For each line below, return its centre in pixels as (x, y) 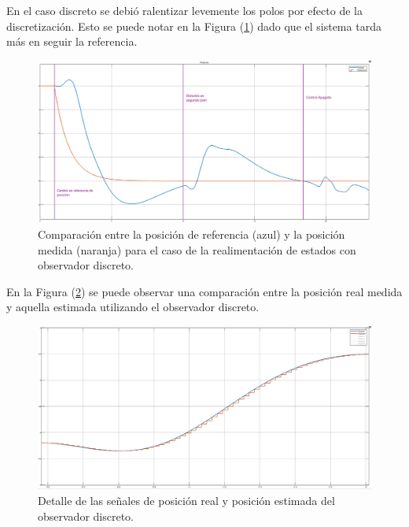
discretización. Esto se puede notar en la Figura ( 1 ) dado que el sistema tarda (194, 26)
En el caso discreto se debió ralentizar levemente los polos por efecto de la (184, 10)
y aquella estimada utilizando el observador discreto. (133, 307)
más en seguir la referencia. (72, 41)
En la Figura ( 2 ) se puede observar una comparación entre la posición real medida (204, 291)
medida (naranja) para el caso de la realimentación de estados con (197, 249)
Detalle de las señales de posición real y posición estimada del (186, 500)
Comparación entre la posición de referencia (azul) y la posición (192, 234)
